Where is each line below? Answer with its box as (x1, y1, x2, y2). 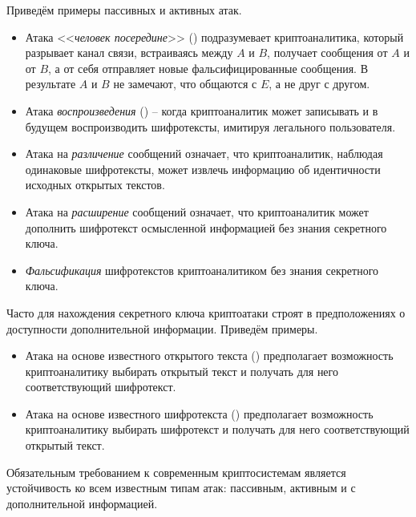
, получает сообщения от (267, 44, 388, 61)
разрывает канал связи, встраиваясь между (25, 44, 233, 61)
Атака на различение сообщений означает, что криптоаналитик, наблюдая (25, 145, 383, 162)
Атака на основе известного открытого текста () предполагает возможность (25, 347, 394, 364)
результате (25, 75, 76, 92)
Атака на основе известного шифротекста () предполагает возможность (25, 405, 374, 422)
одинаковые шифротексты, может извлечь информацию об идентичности (25, 160, 381, 177)
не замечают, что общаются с (113, 75, 257, 92)
